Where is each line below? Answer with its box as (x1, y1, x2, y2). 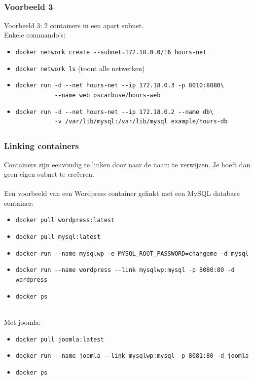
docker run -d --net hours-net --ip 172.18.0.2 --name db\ (15, 108, 214, 115)
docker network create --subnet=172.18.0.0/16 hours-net (15, 48, 207, 56)
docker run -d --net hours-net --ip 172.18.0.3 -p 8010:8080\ (15, 82, 224, 89)
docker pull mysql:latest (15, 233, 101, 241)
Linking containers (4, 140, 79, 152)
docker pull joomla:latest (15, 336, 104, 343)
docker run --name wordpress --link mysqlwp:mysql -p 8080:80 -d (15, 266, 235, 274)
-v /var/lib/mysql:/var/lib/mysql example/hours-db (54, 118, 228, 125)
